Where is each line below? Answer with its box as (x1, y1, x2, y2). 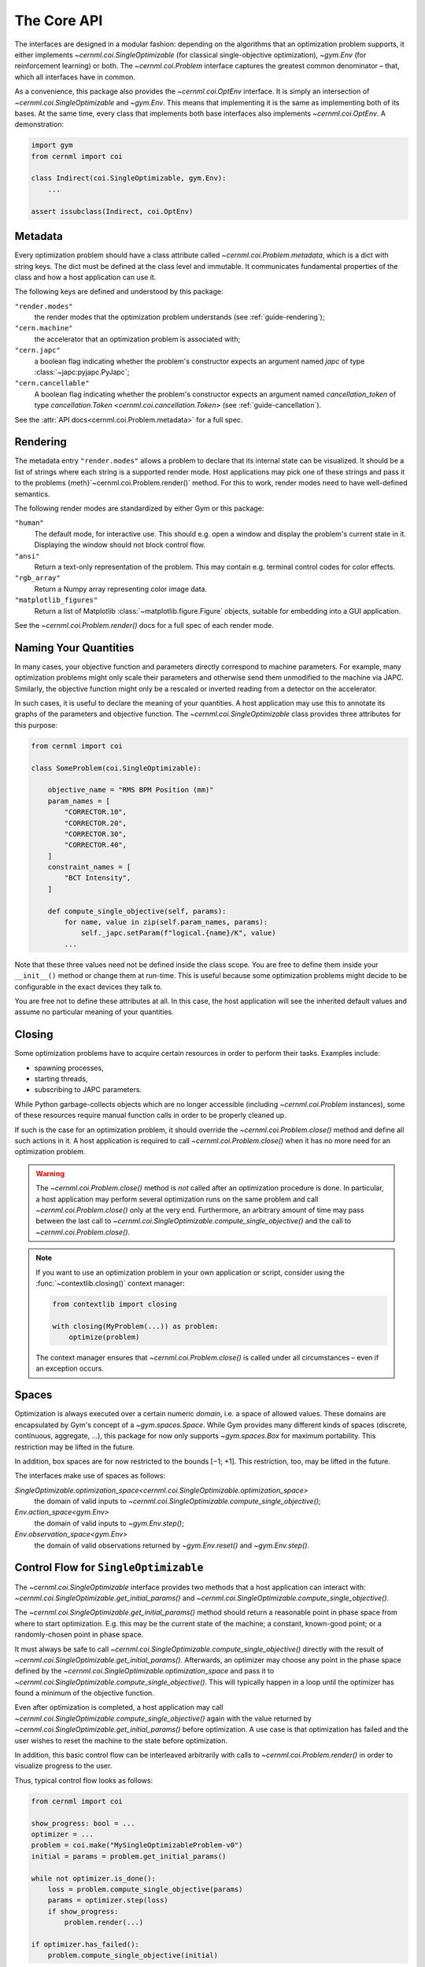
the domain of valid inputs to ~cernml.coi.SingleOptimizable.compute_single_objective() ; (34, 1496, 322, 1506)
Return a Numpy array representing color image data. (34, 584, 208, 593)
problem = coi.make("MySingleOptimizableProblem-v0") (31, 1841, 243, 1850)
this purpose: (14, 720, 58, 729)
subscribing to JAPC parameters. (34, 1085, 142, 1094)
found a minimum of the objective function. (14, 1688, 155, 1698)
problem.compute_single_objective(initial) (47, 1951, 218, 1960)
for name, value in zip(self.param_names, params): (64, 917, 268, 927)
